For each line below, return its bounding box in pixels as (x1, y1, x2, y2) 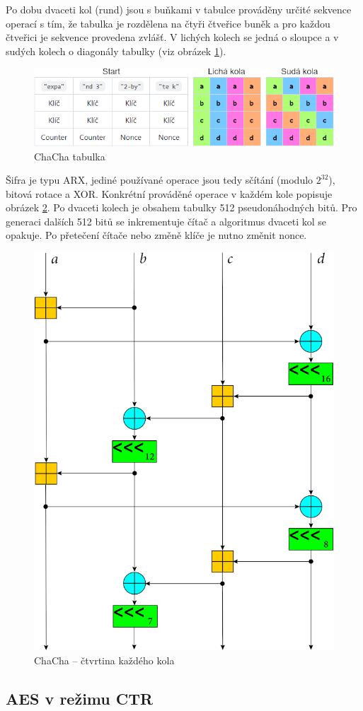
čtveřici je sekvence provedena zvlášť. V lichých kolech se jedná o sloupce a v (6, 30, 339, 45)
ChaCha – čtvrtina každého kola (34, 652, 175, 667)
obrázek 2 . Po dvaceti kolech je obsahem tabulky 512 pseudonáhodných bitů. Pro (6, 200, 357, 215)
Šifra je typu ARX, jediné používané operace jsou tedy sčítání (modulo (6, 172, 313, 187)
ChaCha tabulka (34, 148, 105, 163)
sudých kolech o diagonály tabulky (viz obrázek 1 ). (6, 43, 226, 58)
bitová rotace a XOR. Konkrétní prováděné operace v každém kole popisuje (6, 186, 333, 201)
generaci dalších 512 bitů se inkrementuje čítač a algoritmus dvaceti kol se (6, 213, 327, 228)
